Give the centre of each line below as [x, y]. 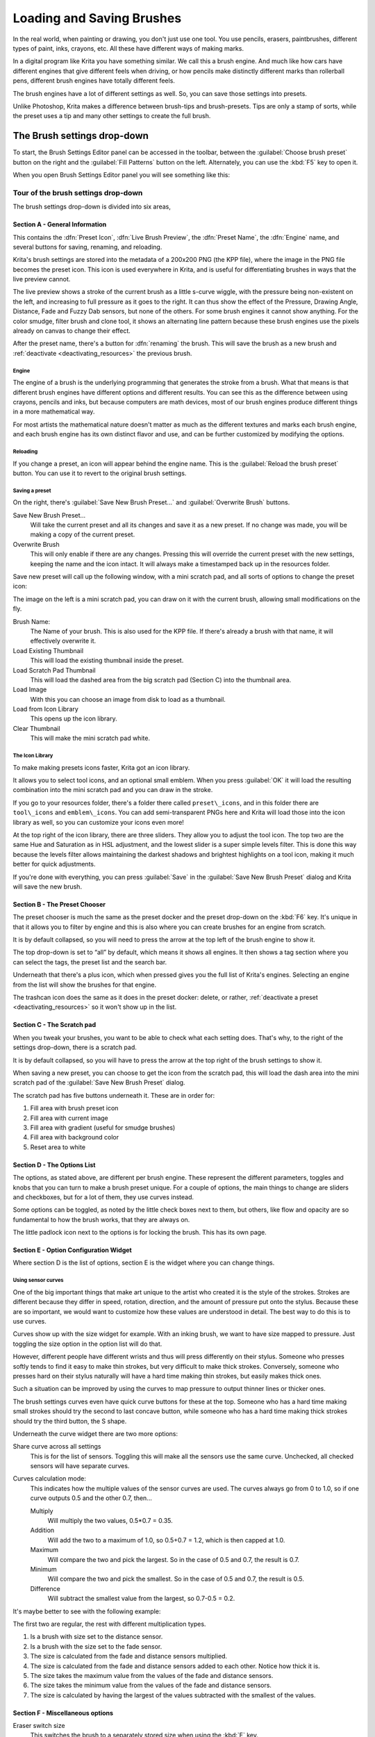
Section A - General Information [60, 224]
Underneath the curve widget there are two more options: [95, 1433]
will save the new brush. [48, 887]
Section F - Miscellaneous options [63, 1713]
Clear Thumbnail [36, 728]
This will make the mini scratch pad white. [90, 738]
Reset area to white [58, 1147]
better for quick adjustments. [54, 864]
